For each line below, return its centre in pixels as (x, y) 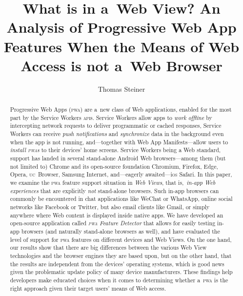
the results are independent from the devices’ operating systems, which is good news (117, 264)
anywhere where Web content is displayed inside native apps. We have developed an (117, 215)
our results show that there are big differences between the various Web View (108, 247)
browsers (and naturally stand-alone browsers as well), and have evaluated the (121, 231)
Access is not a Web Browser (121, 65)
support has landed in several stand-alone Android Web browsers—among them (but (118, 158)
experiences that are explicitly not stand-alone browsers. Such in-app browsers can (114, 190)
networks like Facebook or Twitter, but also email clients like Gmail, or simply (110, 207)
